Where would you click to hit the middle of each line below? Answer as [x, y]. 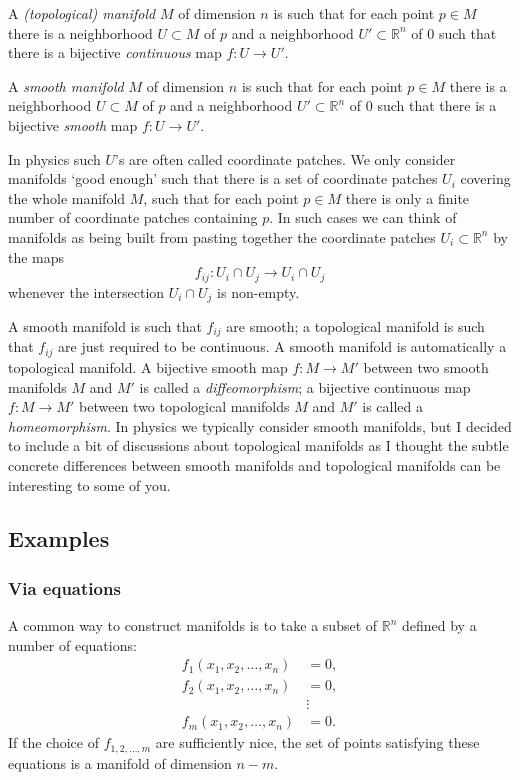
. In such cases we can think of [363, 217]
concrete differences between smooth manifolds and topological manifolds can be [254, 464]
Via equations [64, 587]
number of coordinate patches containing [133, 217]
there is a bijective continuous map [115, 52]
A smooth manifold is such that [105, 326]
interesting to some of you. [89, 484]
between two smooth [426, 366]
